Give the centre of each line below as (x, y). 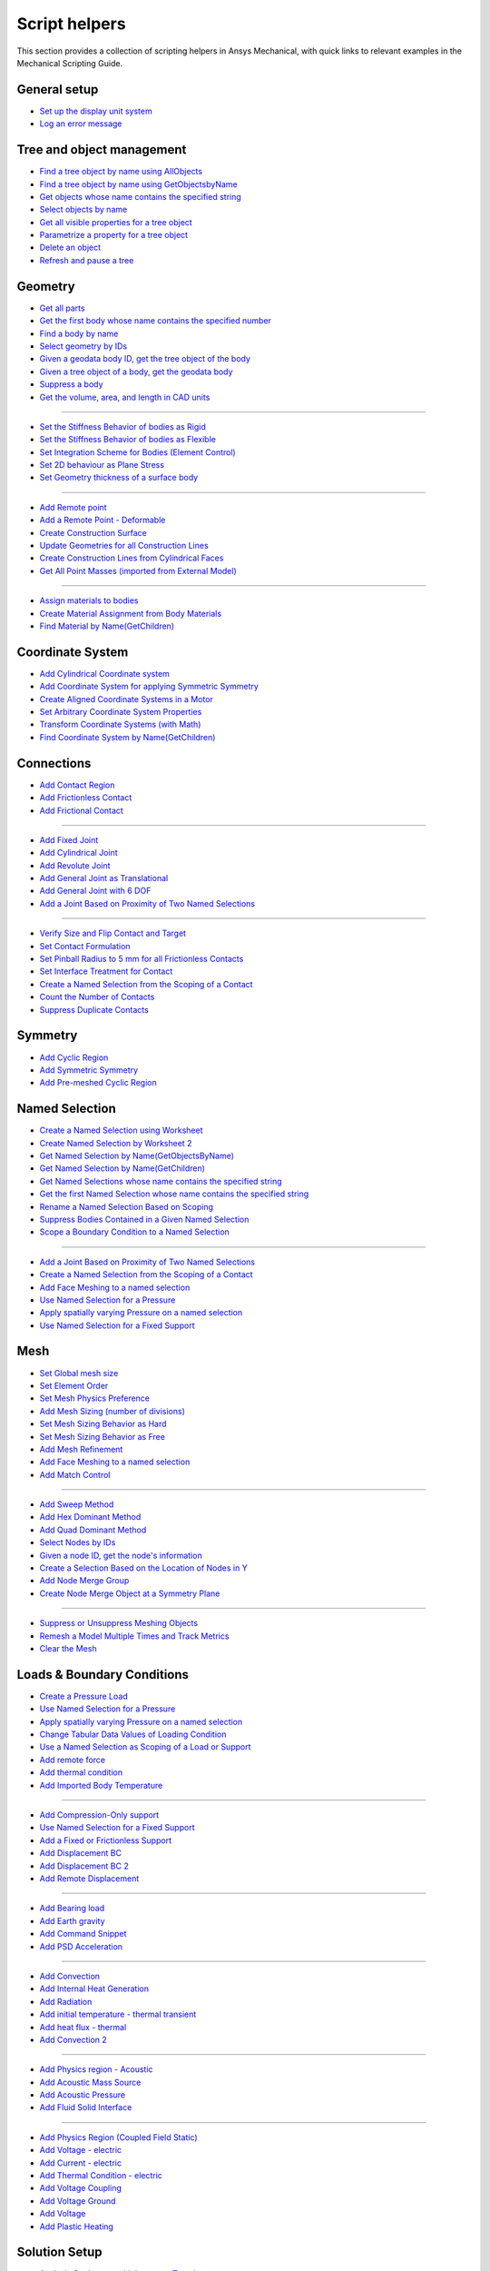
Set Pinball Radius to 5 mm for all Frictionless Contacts (142, 959)
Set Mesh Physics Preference (94, 1398)
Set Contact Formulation (85, 946)
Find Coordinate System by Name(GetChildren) (127, 737)
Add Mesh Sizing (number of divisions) (112, 1411)
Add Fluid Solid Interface (86, 2107)
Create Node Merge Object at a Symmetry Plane (130, 1593)
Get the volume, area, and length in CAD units (125, 397)
